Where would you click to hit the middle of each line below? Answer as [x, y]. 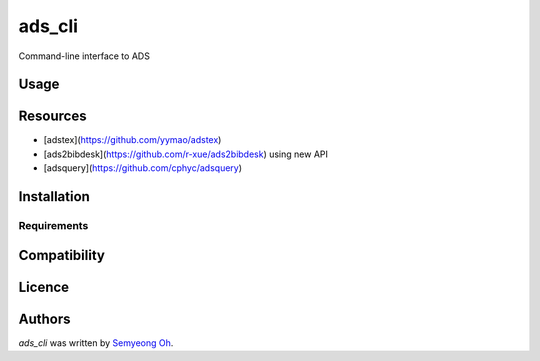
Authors [44, 318]
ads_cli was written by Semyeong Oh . [96, 342]
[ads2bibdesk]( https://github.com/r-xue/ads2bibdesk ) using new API [186, 154]
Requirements [53, 226]
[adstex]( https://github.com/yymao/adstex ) [132, 140]
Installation [54, 196]
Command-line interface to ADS [84, 56]
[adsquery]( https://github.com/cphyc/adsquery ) [143, 168]
